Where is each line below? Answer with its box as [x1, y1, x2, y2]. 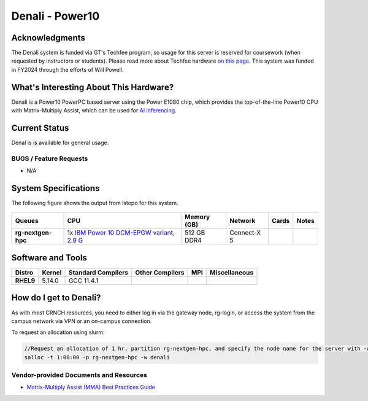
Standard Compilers [68, 268, 129, 276]
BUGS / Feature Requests [11, 154, 88, 163]
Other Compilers [135, 268, 185, 276]
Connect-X [229, 228, 261, 237]
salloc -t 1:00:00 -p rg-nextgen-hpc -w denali [24, 354, 170, 360]
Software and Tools [11, 252, 87, 263]
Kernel [42, 268, 62, 276]
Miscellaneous [209, 268, 254, 276]
